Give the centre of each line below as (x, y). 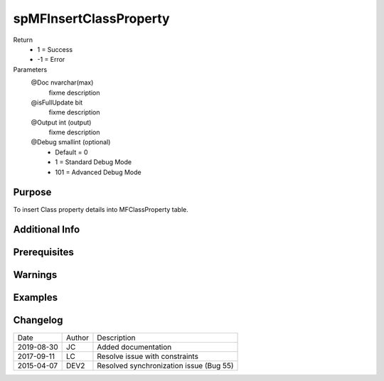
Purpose (32, 192)
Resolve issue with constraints (148, 356)
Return (23, 40)
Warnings (35, 275)
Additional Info (47, 230)
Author (78, 338)
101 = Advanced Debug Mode (98, 172)
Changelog (38, 320)
